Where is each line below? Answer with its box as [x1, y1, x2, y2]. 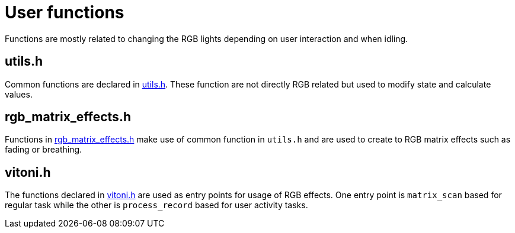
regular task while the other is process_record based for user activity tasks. [5, 200, 308, 211]
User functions [5, 2, 124, 22]
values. [5, 89, 33, 99]
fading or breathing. [5, 144, 82, 155]
